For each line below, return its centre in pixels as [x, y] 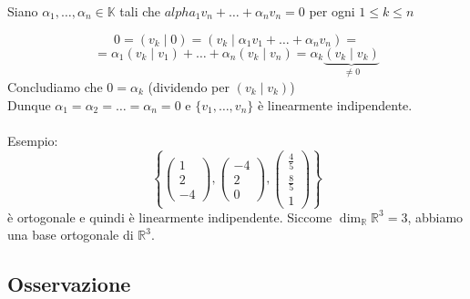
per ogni [332, 11]
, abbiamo [435, 217]
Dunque [29, 104]
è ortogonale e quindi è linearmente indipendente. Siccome [170, 217]
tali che [140, 11]
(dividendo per [189, 87]
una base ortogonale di [71, 235]
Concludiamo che [55, 87]
